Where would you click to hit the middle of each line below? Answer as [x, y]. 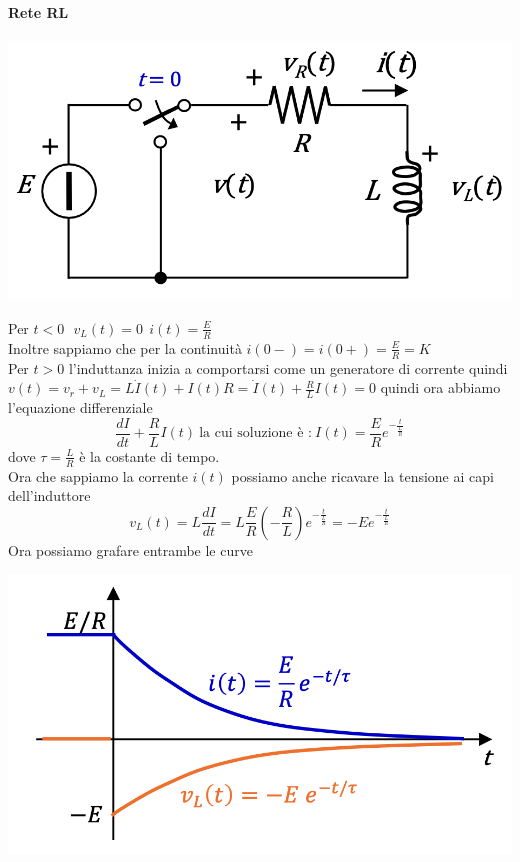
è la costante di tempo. [149, 455]
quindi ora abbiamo [440, 387]
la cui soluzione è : [255, 433]
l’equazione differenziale [80, 407]
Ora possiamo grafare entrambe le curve [130, 549]
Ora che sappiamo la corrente [98, 475]
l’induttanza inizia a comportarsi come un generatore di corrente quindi [288, 367]
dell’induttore [49, 495]
